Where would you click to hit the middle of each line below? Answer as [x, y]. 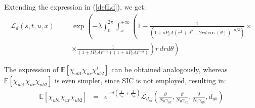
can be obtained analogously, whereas [169, 69]
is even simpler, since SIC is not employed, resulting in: [140, 80]
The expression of [31, 69]
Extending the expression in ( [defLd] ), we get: [75, 7]
